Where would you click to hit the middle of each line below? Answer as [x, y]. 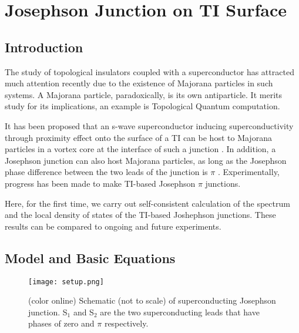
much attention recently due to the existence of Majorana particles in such [139, 83]
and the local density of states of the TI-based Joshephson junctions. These [140, 215]
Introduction [44, 47]
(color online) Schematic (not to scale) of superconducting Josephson [152, 300]
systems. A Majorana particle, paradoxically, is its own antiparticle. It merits [143, 94]
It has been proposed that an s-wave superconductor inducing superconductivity [149, 125]
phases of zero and [61, 323]
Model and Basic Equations [90, 258]
